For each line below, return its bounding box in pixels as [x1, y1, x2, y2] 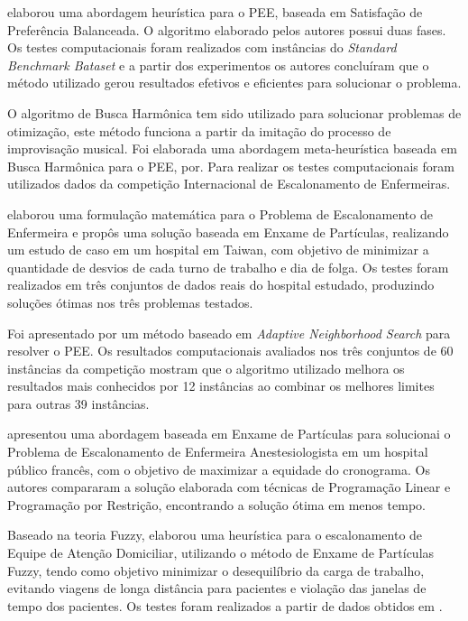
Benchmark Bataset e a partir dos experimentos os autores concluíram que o [7, 55, 429, 74]
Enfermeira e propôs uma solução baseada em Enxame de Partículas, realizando [7, 222, 449, 241]
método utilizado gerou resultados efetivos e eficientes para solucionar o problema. [7, 73, 462, 92]
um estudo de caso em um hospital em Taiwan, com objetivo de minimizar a [7, 240, 429, 259]
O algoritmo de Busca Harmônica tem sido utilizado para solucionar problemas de [7, 103, 462, 122]
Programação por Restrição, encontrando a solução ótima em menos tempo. [7, 495, 426, 514]
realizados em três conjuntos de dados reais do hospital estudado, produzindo [7, 275, 435, 294]
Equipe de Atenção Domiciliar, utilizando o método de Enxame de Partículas [7, 543, 435, 562]
